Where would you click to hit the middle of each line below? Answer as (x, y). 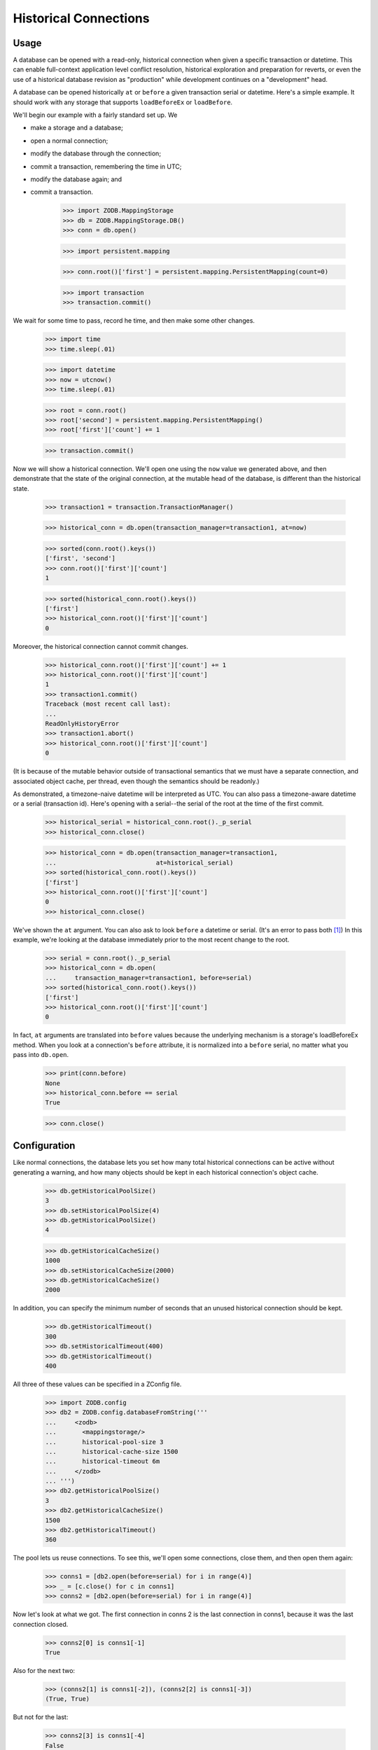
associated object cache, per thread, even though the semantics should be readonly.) (136, 781)
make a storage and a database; (77, 128)
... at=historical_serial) (139, 862)
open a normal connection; (69, 141)
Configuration (44, 1146)
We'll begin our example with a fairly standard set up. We (95, 115)
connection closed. (41, 1624)
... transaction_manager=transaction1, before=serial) (148, 978)
